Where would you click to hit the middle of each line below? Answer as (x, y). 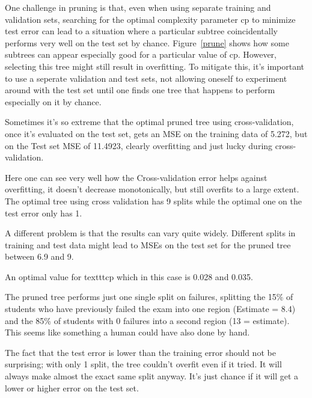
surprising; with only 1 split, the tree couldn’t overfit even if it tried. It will (143, 364)
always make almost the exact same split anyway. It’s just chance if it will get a (152, 376)
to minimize (274, 19)
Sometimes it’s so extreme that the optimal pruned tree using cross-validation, (149, 122)
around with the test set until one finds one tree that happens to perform (140, 90)
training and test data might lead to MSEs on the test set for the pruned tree (148, 244)
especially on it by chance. (53, 101)
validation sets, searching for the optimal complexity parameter (121, 19)
